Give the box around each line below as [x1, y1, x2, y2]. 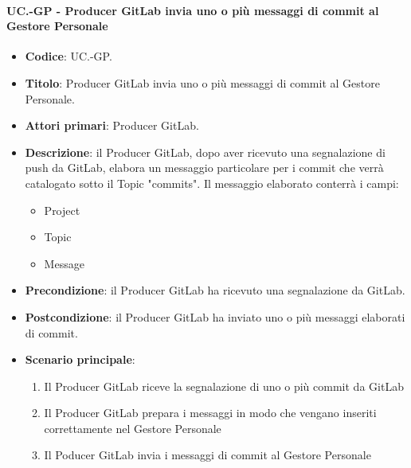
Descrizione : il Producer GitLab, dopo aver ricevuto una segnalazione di [25, 143, 386, 160]
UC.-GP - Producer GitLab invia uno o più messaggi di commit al [6, 2, 379, 18]
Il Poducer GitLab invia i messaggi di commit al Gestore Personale [44, 447, 371, 463]
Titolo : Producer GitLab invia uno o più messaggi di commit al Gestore [25, 74, 380, 91]
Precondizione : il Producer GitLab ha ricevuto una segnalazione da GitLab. [25, 282, 405, 298]
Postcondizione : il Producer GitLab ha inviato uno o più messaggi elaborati [25, 308, 405, 325]
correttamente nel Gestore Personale [44, 419, 221, 436]
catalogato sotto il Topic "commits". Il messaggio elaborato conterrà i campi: [25, 174, 399, 191]
